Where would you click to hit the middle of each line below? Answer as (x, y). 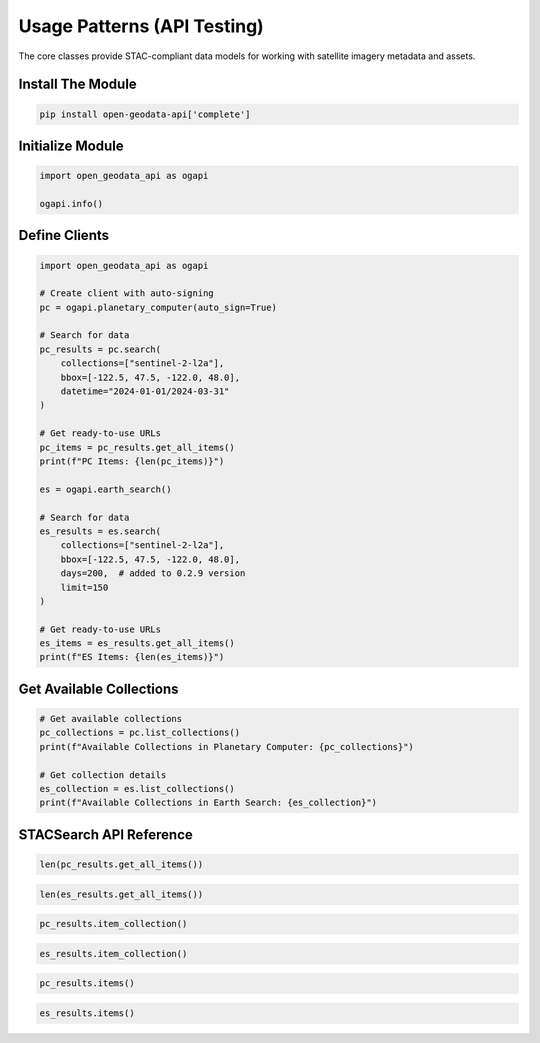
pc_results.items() (87, 983)
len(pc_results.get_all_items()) (121, 864)
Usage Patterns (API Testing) (141, 26)
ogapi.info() (71, 203)
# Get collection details (103, 774)
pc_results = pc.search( (100, 349)
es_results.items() (87, 1013)
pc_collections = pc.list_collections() (139, 733)
